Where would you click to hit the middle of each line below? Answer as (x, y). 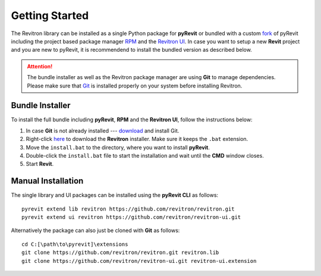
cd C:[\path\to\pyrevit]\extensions (75, 244)
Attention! (40, 66)
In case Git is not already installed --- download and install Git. (103, 130)
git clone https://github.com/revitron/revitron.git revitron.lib (120, 253)
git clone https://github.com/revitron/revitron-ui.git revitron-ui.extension (139, 261)
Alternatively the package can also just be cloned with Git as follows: (95, 230)
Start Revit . (40, 164)
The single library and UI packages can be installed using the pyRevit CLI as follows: (115, 195)
